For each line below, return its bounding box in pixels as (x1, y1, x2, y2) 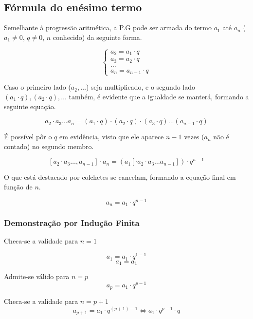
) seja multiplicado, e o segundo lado (86, 82, 196, 92)
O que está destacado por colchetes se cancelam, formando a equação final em (4, 172, 236, 182)
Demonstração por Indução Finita (4, 217, 140, 229)
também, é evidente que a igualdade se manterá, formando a (69, 91, 249, 101)
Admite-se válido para (4, 271, 70, 281)
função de (4, 182, 33, 192)
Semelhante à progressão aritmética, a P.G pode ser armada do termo (4, 22, 212, 33)
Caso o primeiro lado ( (4, 82, 71, 92)
